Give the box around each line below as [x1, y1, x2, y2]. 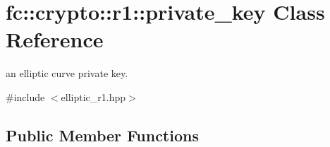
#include [6, 89, 45, 104]
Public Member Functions [6, 124, 199, 146]
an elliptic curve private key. [6, 66, 128, 81]
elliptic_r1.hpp [61, 89, 126, 104]
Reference [6, 25, 104, 54]
